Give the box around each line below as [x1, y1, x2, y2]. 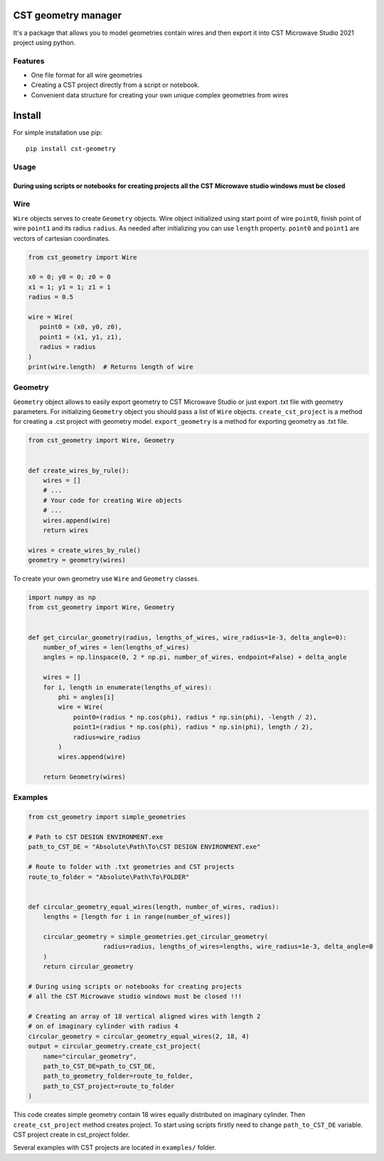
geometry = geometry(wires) [28, 556, 126, 564]
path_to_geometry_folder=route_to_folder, [43, 1072, 193, 1081]
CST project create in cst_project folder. [13, 1130, 131, 1139]
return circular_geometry [43, 962, 134, 971]
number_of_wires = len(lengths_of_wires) [43, 643, 190, 651]
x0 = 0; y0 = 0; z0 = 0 [28, 273, 112, 281]
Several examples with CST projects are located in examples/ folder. [13, 1143, 217, 1152]
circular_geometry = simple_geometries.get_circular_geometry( [43, 932, 269, 940]
